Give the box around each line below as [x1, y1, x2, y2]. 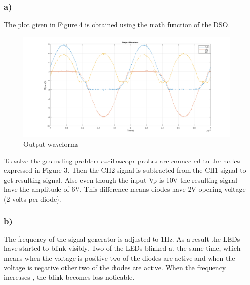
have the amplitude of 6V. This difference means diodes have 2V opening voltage [4, 184, 246, 194]
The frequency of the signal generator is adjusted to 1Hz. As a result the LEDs [4, 233, 240, 244]
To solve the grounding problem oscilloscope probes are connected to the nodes [4, 155, 240, 165]
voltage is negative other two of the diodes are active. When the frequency [4, 262, 226, 272]
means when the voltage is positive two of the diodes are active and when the [4, 252, 235, 263]
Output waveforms [23, 139, 79, 149]
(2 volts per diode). [4, 193, 61, 204]
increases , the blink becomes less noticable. [4, 272, 135, 282]
